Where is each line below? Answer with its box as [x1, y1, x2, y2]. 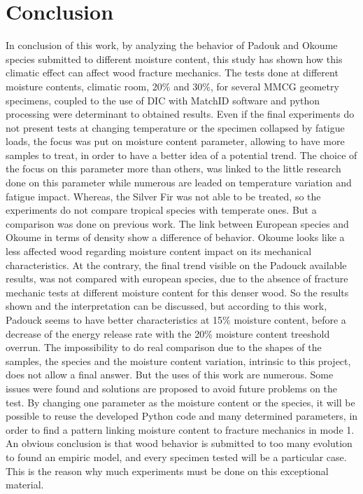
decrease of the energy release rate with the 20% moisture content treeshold [6, 326, 330, 341]
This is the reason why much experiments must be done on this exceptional [6, 463, 329, 478]
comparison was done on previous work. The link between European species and [6, 216, 349, 231]
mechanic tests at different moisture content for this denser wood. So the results [6, 284, 349, 299]
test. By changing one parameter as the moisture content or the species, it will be [6, 394, 355, 409]
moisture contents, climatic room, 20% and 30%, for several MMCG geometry [6, 78, 339, 93]
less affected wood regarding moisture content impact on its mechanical [6, 244, 312, 259]
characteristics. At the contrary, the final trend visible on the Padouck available [6, 257, 347, 272]
